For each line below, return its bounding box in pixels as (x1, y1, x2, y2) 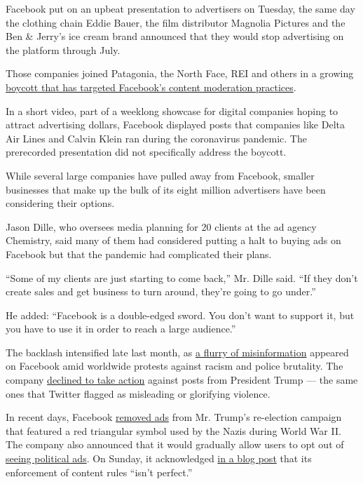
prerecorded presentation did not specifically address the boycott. (6, 144, 287, 159)
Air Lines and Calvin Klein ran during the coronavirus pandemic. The (6, 130, 307, 145)
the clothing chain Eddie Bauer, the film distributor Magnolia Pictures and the (6, 15, 345, 29)
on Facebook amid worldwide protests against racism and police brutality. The (6, 358, 343, 373)
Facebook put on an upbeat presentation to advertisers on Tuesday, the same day (6, 1, 355, 15)
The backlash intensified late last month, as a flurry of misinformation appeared (6, 344, 349, 359)
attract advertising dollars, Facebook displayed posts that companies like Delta (6, 117, 345, 132)
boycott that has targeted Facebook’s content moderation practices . (6, 79, 296, 94)
